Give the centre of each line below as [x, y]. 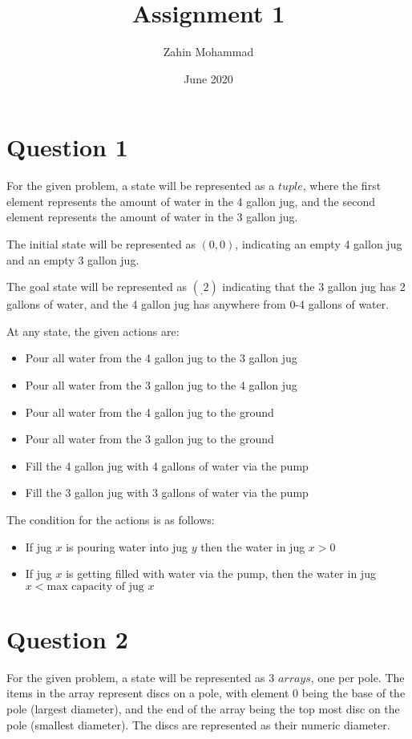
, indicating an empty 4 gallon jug [319, 244]
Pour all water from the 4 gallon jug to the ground [149, 412]
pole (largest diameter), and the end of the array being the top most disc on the [203, 709]
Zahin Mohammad [208, 52]
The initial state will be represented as [101, 244]
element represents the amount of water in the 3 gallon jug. [152, 217]
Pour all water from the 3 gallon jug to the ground [149, 439]
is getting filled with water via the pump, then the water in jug [221, 573]
